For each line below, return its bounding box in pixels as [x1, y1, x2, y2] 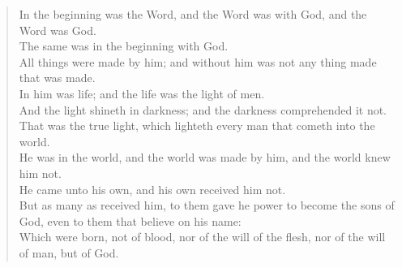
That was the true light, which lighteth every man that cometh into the [19, 117, 375, 134]
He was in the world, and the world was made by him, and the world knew [19, 149, 391, 166]
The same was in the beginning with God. [19, 37, 229, 54]
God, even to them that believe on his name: [19, 212, 242, 229]
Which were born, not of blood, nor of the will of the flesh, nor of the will [19, 228, 386, 245]
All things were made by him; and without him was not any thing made [19, 53, 377, 70]
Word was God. [19, 21, 96, 38]
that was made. [19, 69, 96, 86]
